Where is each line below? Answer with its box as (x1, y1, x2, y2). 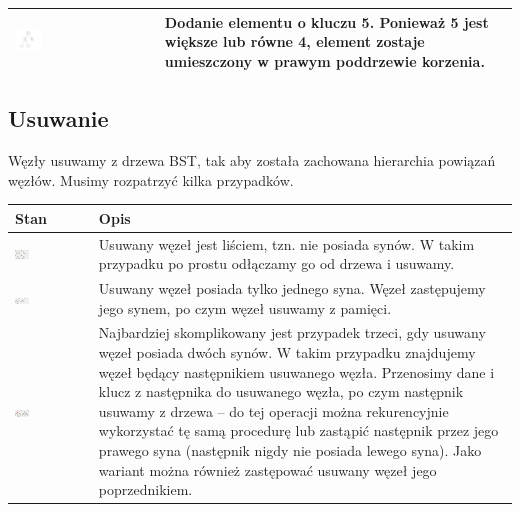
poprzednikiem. (98, 479, 193, 500)
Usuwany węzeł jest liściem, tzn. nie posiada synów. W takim (98, 233, 475, 254)
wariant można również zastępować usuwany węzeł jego (98, 459, 437, 480)
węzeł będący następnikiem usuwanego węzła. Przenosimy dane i (98, 361, 495, 382)
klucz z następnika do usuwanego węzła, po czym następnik (98, 381, 464, 402)
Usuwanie (8, 103, 109, 134)
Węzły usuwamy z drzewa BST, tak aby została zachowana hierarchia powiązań (8, 149, 496, 170)
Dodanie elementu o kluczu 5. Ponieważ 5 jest (164, 11, 489, 32)
